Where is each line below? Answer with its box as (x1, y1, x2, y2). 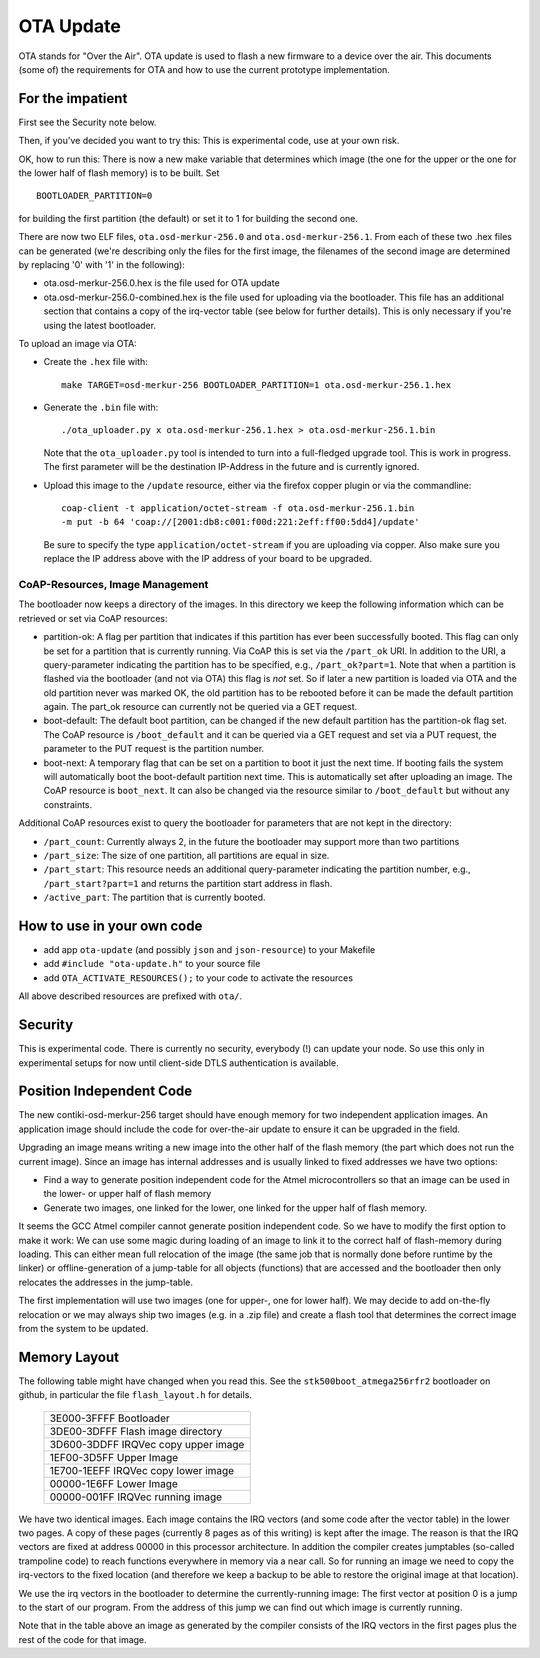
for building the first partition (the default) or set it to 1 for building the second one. (18, 212, 359, 224)
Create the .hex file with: (43, 356, 149, 368)
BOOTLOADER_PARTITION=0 (36, 190, 153, 202)
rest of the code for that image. (18, 1633, 147, 1645)
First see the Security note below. (18, 116, 157, 128)
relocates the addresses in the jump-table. (18, 1276, 194, 1288)
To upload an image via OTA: (18, 337, 137, 349)
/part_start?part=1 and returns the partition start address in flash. (43, 877, 333, 889)
